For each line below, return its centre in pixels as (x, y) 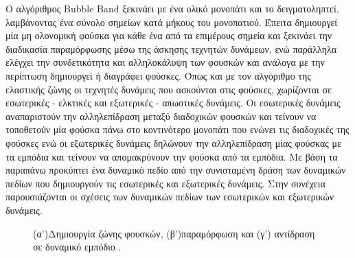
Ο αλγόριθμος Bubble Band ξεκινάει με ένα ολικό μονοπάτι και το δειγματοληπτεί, (172, 8)
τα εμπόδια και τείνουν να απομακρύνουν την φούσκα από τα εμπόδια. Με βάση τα (172, 156)
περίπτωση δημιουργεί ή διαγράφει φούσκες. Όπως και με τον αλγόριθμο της (158, 75)
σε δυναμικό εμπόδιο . (77, 247)
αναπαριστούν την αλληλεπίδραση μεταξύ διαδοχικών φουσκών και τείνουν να (161, 116)
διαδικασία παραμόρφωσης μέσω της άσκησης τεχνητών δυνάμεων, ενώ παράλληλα (171, 48)
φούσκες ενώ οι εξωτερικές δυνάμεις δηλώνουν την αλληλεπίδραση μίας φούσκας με (173, 142)
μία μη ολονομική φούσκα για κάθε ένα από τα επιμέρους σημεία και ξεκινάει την (169, 35)
